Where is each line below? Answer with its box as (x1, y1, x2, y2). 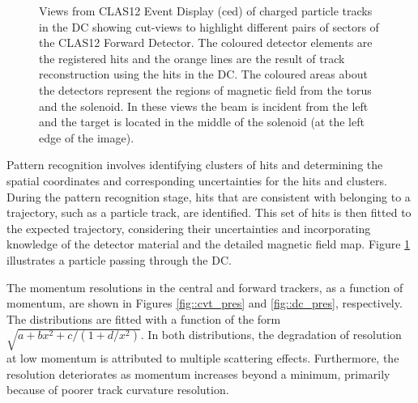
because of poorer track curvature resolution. (6, 381, 229, 398)
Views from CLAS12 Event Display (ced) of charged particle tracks (39, 2, 373, 19)
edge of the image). (39, 129, 134, 146)
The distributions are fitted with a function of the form (6, 310, 281, 327)
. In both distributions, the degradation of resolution (140, 326, 402, 343)
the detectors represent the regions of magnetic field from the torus (39, 81, 372, 98)
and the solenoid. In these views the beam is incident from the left (39, 97, 369, 114)
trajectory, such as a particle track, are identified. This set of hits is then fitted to (6, 204, 412, 221)
